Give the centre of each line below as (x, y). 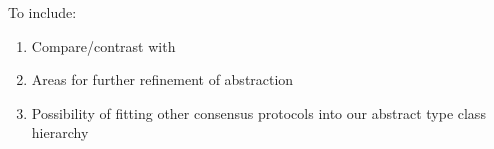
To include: (42, 12)
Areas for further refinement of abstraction (162, 79)
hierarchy (60, 132)
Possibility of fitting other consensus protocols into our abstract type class (258, 112)
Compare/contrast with (103, 45)
